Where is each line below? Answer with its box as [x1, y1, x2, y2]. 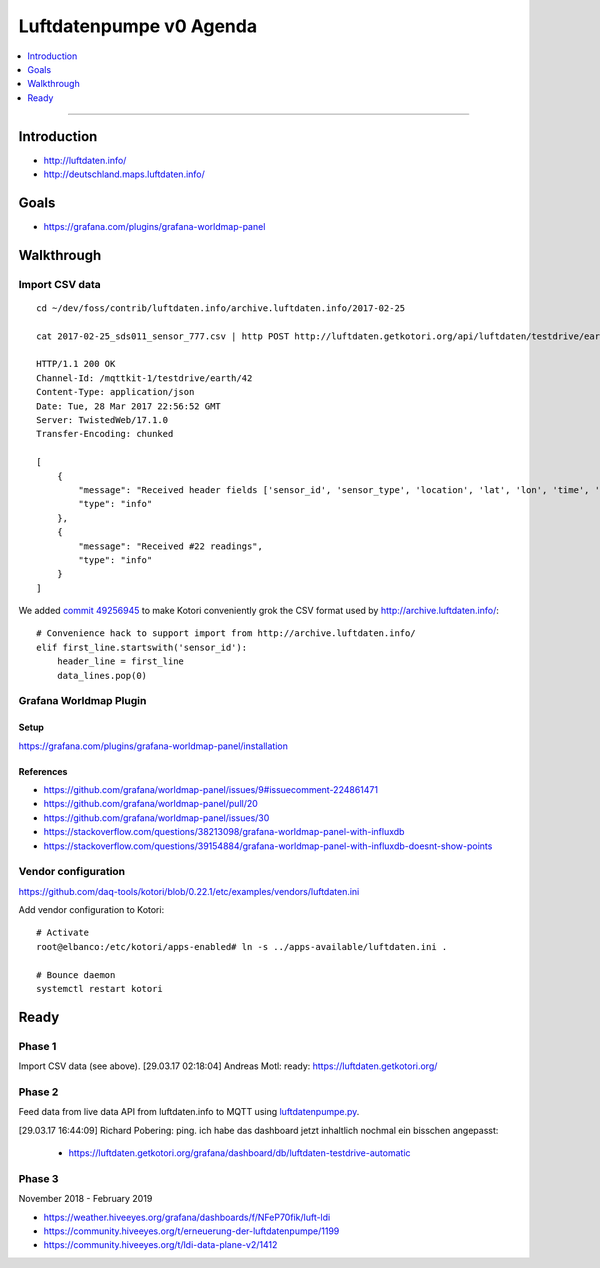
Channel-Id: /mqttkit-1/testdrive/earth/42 [36, 372, 253, 384]
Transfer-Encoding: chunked [36, 428, 174, 440]
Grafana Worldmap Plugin [18, 694, 147, 708]
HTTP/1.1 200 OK [36, 358, 116, 370]
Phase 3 [18, 1171, 59, 1185]
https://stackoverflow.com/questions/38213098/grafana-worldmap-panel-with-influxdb [43, 826, 405, 838]
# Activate [36, 927, 90, 939]
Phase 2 [18, 1085, 59, 1099]
